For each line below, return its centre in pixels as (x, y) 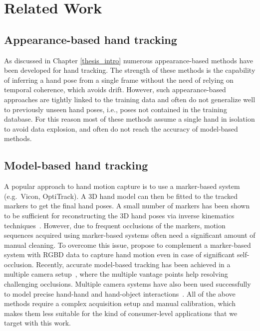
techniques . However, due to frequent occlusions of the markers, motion (115, 225)
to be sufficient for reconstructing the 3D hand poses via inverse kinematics (119, 215)
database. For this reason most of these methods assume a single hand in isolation (130, 119)
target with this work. (37, 323)
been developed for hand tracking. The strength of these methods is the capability (130, 70)
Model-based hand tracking (76, 165)
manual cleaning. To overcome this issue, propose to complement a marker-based (128, 245)
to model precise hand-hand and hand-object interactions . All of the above (120, 293)
